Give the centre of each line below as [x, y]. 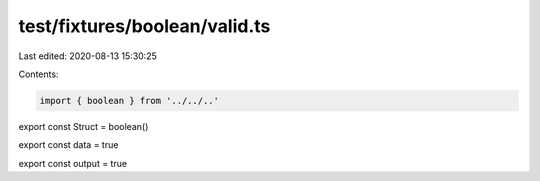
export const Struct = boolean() [83, 126]
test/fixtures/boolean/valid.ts [144, 26]
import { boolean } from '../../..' [129, 100]
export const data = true [68, 145]
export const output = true [73, 163]
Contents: [38, 74]
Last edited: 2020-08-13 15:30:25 [87, 56]
